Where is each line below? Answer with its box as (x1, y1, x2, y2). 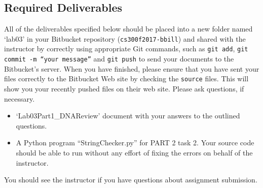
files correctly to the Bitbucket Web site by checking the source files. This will (4, 73, 249, 84)
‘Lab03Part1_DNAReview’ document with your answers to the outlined (16, 110, 240, 121)
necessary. (4, 93, 35, 104)
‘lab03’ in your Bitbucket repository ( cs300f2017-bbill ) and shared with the (4, 33, 246, 44)
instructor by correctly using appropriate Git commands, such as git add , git (4, 43, 248, 54)
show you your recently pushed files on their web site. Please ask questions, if (4, 83, 244, 94)
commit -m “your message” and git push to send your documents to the (4, 53, 234, 64)
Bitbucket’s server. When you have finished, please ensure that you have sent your (4, 63, 259, 74)
